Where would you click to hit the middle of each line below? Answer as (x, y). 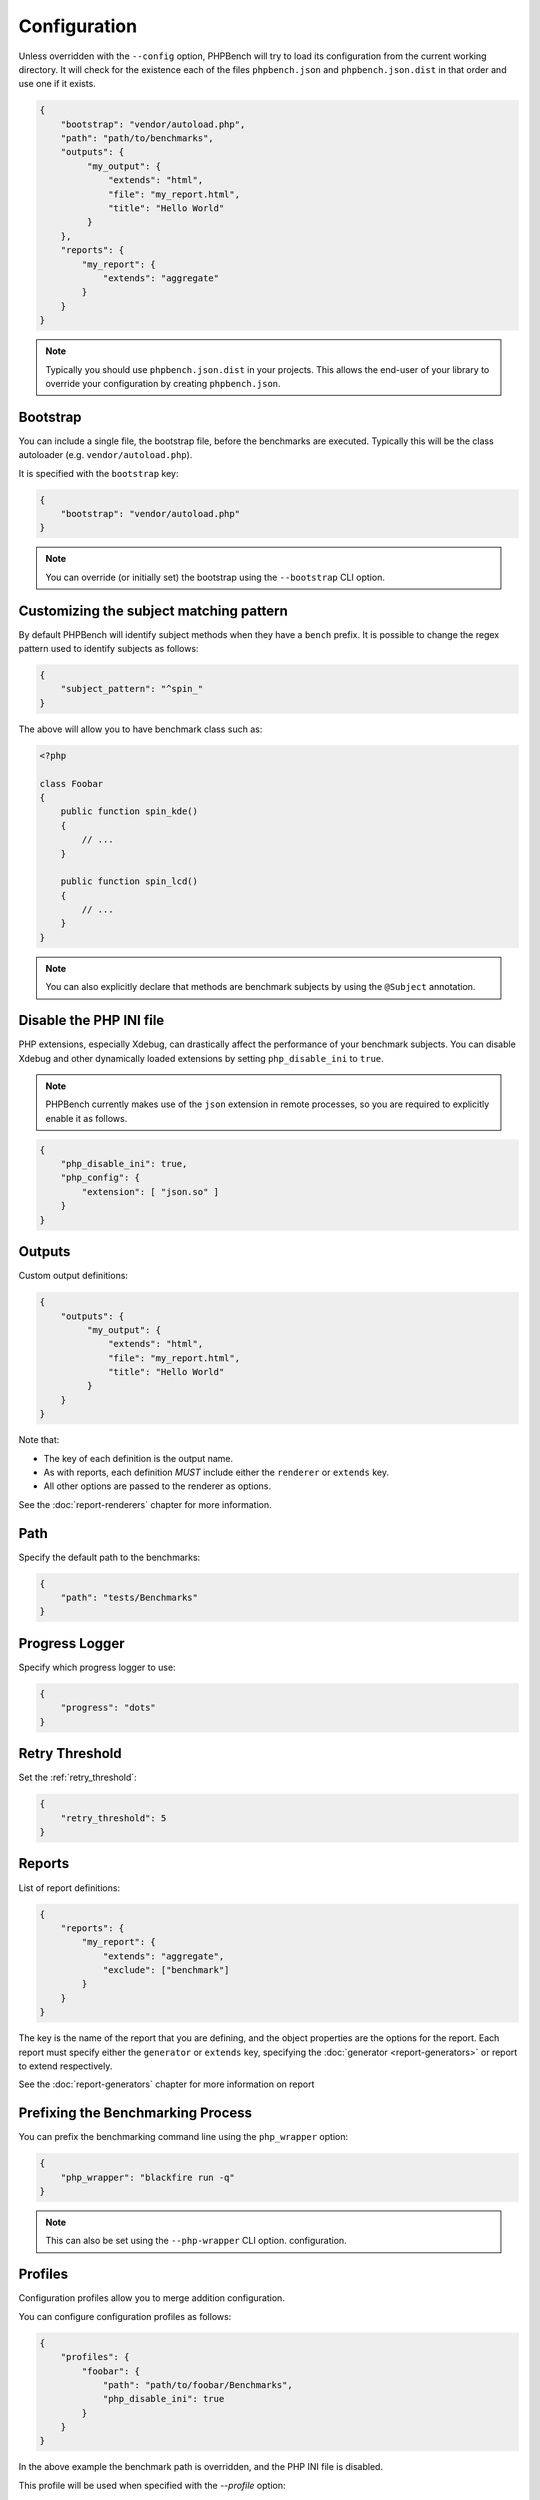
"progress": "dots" (108, 1708)
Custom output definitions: (73, 1276)
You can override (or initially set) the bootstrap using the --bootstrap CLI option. (215, 577)
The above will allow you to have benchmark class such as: (140, 729)
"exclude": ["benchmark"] (166, 1970)
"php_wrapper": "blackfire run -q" (147, 2177)
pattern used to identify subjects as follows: (108, 649)
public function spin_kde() (129, 811)
